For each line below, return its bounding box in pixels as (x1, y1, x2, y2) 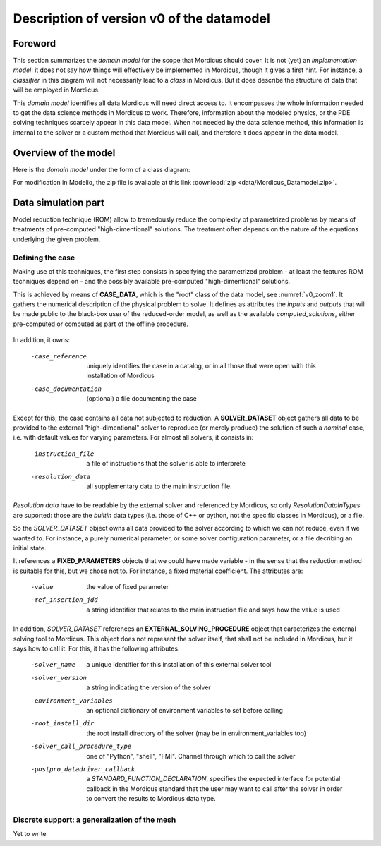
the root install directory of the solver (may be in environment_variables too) (86, 729, 307, 737)
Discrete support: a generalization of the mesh (13, 815, 176, 825)
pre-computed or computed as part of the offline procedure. (13, 320, 188, 328)
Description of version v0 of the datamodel (13, 11, 271, 26)
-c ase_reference (30, 352, 87, 360)
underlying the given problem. (13, 235, 101, 243)
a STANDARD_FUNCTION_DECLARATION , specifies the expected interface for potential (86, 775, 341, 783)
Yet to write (13, 830, 47, 838)
